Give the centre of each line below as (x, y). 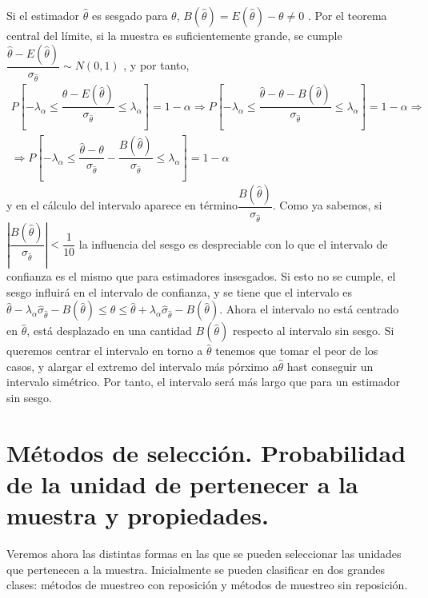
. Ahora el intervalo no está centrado (309, 309)
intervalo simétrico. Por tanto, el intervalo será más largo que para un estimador (203, 382)
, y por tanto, (156, 65)
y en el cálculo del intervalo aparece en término (122, 205)
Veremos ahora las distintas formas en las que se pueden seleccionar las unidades (204, 554)
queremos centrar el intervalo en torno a (105, 351)
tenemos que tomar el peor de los (297, 351)
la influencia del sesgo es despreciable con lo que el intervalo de (233, 243)
